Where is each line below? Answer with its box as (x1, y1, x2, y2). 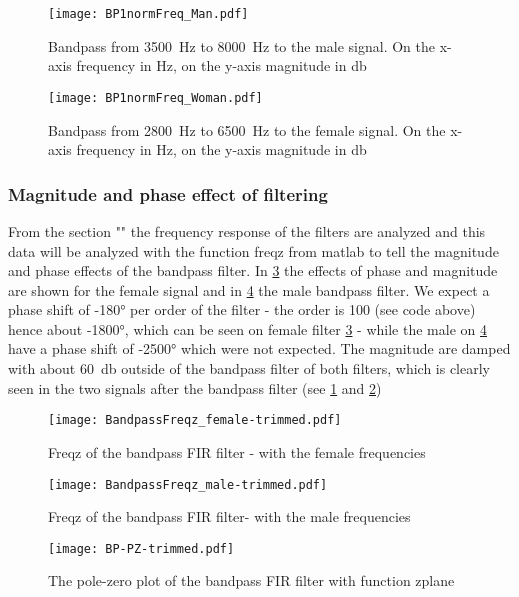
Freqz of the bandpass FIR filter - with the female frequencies (48, 441, 426, 462)
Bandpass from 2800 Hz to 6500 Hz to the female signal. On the (48, 119, 446, 140)
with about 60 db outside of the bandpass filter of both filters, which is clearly (8, 358, 490, 379)
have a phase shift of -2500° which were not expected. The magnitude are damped (8, 338, 511, 359)
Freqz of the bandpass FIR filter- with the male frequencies (48, 506, 411, 527)
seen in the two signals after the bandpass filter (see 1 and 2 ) (8, 377, 382, 398)
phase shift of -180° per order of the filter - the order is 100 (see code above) (8, 299, 476, 320)
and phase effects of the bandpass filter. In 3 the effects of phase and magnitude (8, 260, 498, 281)
